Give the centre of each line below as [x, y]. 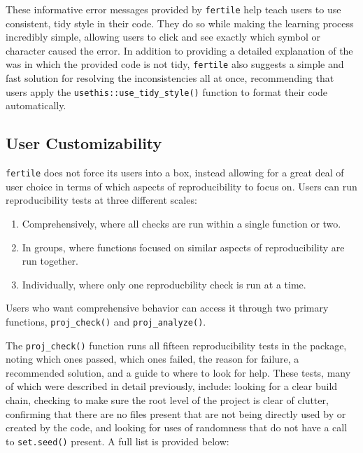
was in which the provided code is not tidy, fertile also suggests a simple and [175, 64]
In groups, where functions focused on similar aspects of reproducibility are [183, 247]
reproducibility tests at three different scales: [101, 200]
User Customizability [84, 143]
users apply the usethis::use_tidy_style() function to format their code [167, 91]
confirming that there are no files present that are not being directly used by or [176, 413]
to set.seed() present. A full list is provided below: [118, 441]
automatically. [36, 105]
